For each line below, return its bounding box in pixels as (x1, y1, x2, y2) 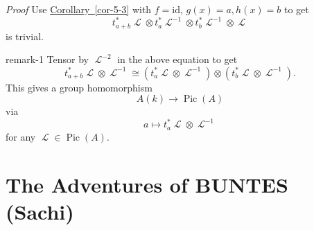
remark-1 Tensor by (6, 52, 89, 67)
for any (6, 129, 36, 143)
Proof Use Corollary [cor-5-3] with (6, 2, 152, 16)
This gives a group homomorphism (6, 80, 152, 94)
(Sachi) (6, 197, 74, 225)
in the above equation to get (117, 52, 238, 67)
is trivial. (6, 28, 44, 43)
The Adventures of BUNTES (6, 170, 288, 198)
